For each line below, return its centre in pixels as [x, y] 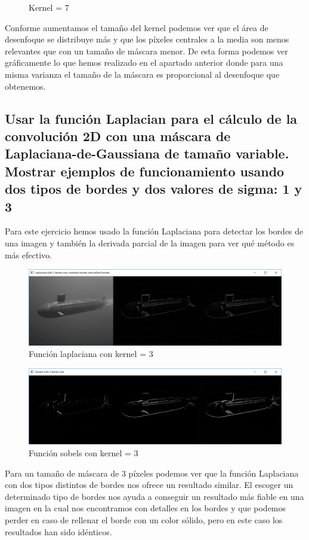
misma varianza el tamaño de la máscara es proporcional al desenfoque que [142, 74]
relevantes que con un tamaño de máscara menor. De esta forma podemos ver [146, 51]
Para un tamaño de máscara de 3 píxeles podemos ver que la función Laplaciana [152, 473]
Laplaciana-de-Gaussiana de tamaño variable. [147, 153]
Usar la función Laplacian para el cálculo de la [151, 118]
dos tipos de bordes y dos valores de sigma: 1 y [154, 189]
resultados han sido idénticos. [58, 531]
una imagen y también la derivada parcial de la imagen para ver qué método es [150, 242]
